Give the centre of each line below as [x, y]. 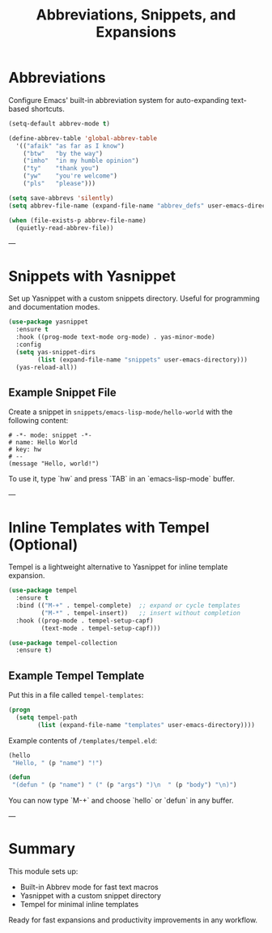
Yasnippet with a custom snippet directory [91, 896]
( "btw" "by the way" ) [63, 153]
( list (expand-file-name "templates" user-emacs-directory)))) [146, 725]
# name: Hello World [43, 443]
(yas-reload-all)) [47, 367]
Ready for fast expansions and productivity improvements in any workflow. [133, 920]
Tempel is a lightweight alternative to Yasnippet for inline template [118, 567]
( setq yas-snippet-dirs [55, 352]
